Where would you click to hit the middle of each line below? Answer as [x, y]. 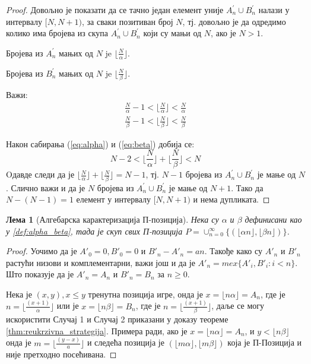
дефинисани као [273, 219]
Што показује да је [40, 274]
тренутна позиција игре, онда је [145, 294]
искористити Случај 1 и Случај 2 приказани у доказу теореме [117, 319]
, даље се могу [238, 306]
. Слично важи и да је [46, 187]
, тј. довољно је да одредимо [234, 21]
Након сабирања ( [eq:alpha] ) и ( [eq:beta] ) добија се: [100, 143]
